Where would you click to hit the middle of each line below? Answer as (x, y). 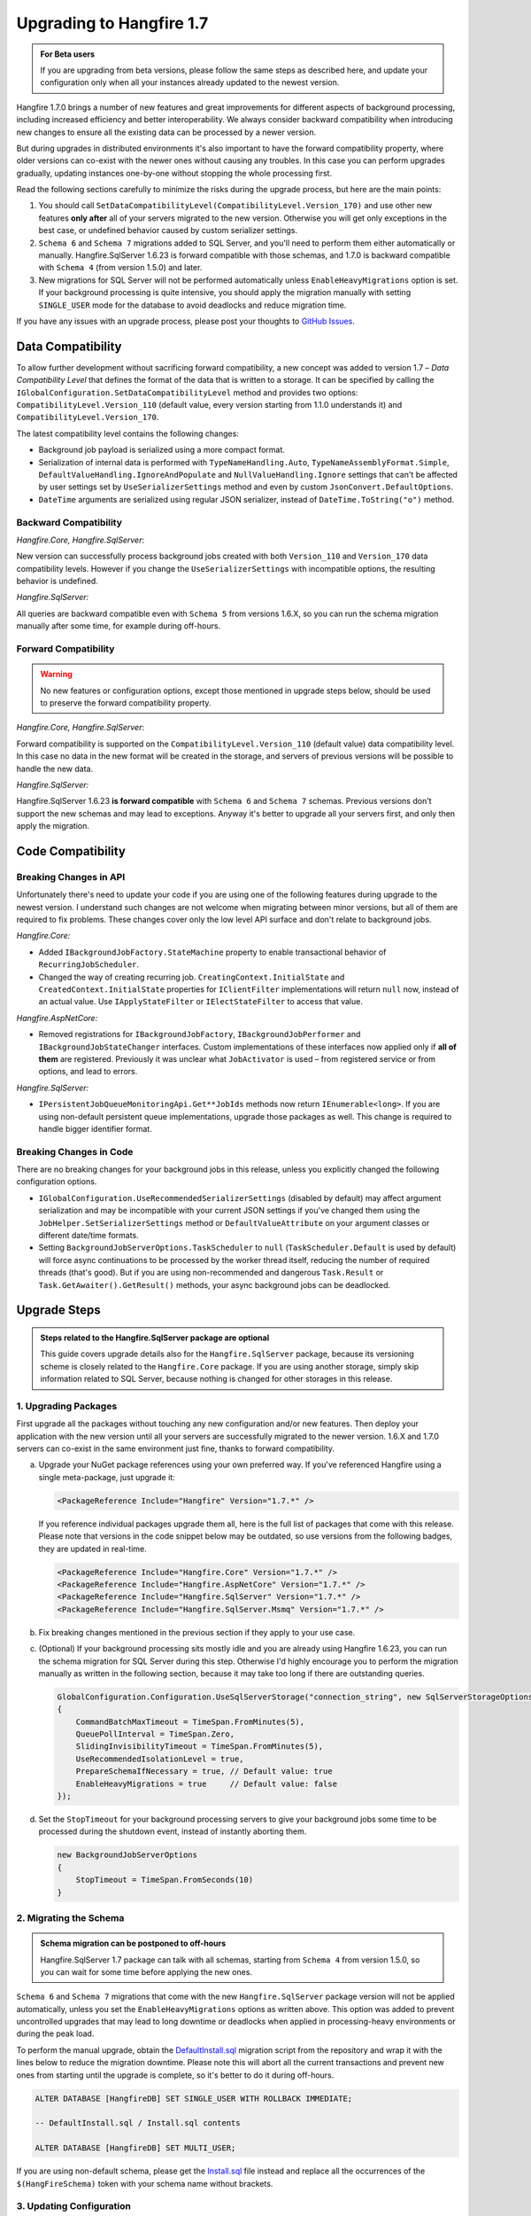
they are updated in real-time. (93, 1549)
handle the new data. (54, 769)
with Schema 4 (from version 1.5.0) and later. (120, 268)
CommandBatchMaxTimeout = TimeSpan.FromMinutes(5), (190, 1721)
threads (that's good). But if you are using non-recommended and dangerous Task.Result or (211, 1273)
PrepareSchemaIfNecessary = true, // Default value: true (204, 1771)
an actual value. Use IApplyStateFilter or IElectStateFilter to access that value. (200, 1002)
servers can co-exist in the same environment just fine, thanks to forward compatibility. (176, 1448)
